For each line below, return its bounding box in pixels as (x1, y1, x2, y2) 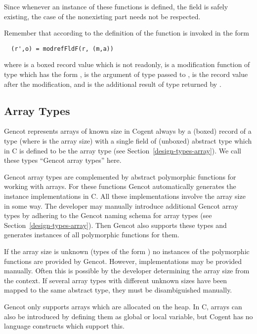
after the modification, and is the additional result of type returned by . (4, 78, 221, 89)
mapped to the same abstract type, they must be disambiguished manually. (4, 285, 232, 295)
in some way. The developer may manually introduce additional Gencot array (4, 200, 238, 211)
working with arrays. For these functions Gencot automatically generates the (4, 181, 236, 191)
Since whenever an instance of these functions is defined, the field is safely (4, 1, 228, 11)
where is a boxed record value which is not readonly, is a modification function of (4, 59, 250, 70)
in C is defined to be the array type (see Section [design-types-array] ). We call (4, 145, 241, 155)
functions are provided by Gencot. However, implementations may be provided (4, 256, 242, 266)
